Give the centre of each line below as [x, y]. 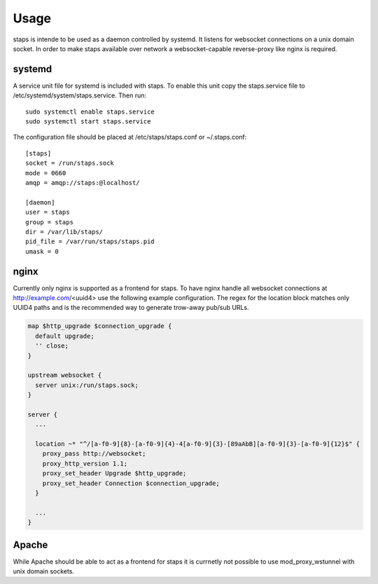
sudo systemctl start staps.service [88, 122]
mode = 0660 [46, 173]
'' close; [52, 346]
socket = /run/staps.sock [70, 163]
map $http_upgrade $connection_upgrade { [100, 326]
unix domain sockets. [44, 571]
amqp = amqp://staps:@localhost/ [83, 183]
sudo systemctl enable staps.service [90, 111]
